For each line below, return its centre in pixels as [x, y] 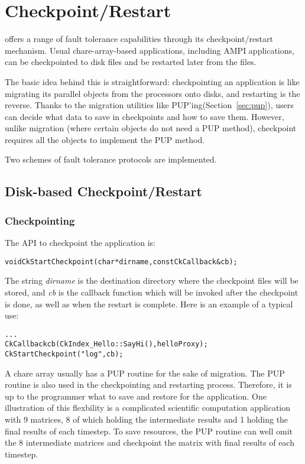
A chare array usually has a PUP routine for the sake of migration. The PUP [145, 373]
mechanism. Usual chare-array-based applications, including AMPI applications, [150, 50]
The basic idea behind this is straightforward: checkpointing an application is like [152, 81]
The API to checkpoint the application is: [80, 243]
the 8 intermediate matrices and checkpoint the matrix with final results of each [150, 442]
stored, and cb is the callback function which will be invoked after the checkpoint [152, 292]
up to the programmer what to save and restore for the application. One [136, 396]
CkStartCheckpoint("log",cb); [64, 354]
